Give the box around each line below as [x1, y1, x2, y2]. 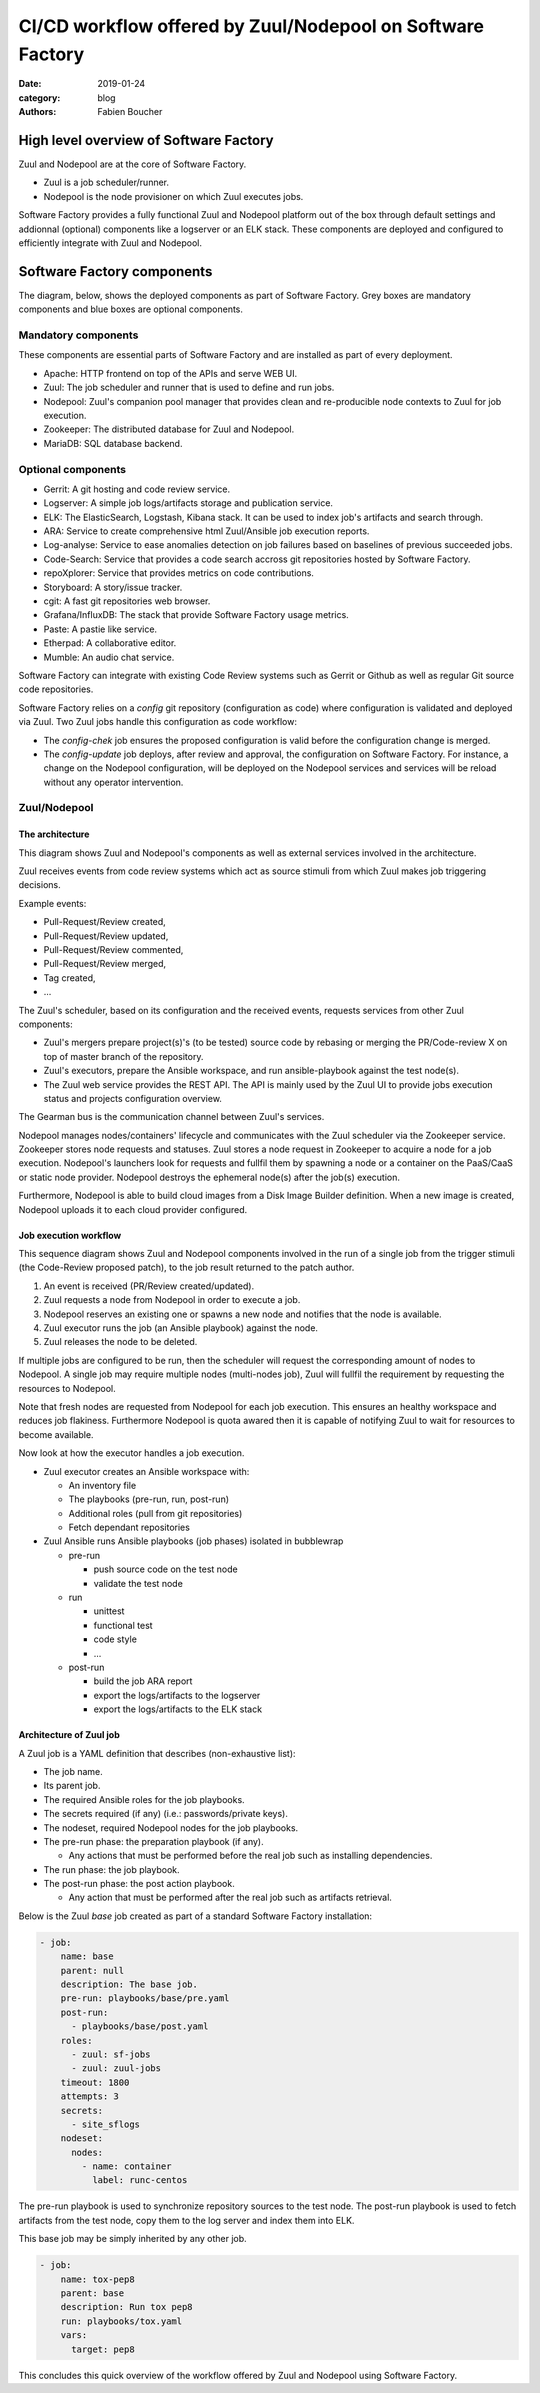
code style [93, 1633, 137, 1645]
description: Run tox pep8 [60, 2301, 194, 2313]
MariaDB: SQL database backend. [43, 437, 183, 449]
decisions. [18, 879, 61, 891]
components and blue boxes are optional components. [18, 303, 244, 315]
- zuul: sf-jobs [71, 2048, 151, 2060]
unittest [93, 1605, 125, 1617]
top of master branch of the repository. [43, 1050, 204, 1062]
